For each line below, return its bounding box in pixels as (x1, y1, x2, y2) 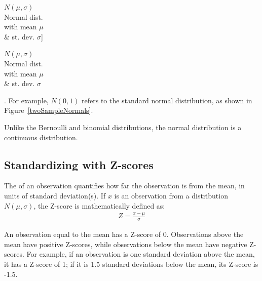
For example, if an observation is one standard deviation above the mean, (26, 249, 255, 259)
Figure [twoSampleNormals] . (4, 105, 93, 115)
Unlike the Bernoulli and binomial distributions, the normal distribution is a (4, 122, 242, 132)
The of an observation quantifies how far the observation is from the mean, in (4, 180, 245, 191)
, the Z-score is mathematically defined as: (33, 200, 165, 211)
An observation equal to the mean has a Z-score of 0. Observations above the (4, 229, 244, 239)
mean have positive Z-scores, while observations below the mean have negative (4, 238, 247, 249)
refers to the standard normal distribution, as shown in (82, 95, 252, 105)
